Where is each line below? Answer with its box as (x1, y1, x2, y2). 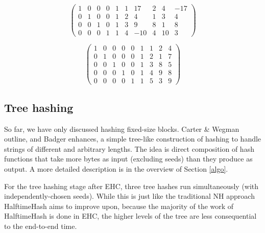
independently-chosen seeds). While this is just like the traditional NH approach (4, 191, 255, 201)
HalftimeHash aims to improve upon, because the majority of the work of (4, 200, 234, 211)
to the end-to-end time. (4, 220, 77, 231)
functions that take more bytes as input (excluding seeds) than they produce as (4, 153, 253, 164)
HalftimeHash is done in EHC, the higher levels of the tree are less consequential (4, 211, 257, 221)
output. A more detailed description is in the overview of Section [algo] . (4, 163, 228, 174)
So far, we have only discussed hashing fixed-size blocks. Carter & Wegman (4, 123, 239, 134)
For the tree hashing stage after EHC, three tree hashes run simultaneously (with (4, 180, 259, 191)
